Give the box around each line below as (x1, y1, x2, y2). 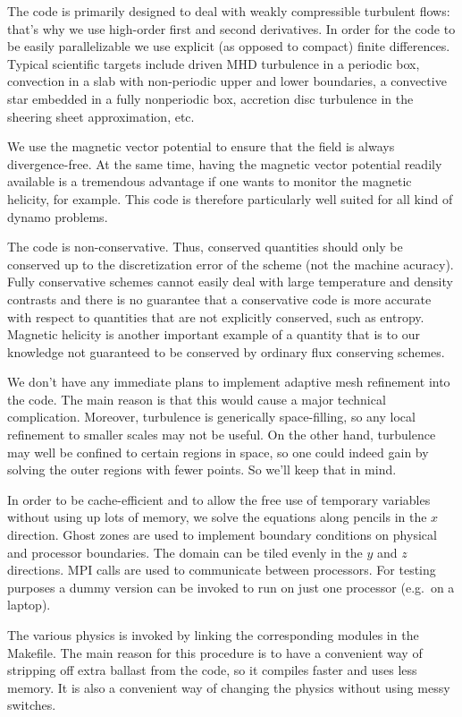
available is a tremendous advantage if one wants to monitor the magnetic (7, 172, 412, 191)
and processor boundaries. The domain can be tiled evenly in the (7, 542, 363, 561)
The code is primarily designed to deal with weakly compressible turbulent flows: (7, 2, 450, 20)
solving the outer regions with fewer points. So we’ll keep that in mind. (7, 460, 397, 479)
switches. (7, 696, 56, 714)
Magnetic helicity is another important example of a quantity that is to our (7, 325, 420, 344)
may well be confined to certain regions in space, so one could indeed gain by (7, 442, 429, 461)
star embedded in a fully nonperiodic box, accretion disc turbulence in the (7, 89, 414, 107)
